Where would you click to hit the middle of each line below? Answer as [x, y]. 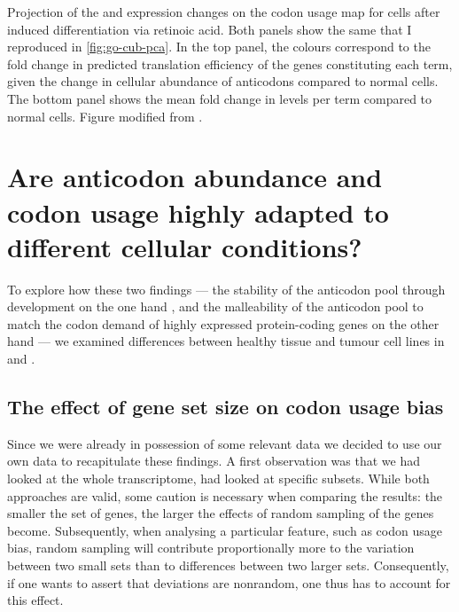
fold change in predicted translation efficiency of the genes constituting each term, [230, 63]
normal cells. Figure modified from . [105, 116]
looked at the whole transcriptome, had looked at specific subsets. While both [218, 479]
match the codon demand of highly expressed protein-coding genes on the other [223, 323]
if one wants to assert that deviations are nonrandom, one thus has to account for [229, 582]
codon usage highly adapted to [198, 212]
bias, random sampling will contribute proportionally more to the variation [211, 548]
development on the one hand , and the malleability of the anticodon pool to [215, 306]
